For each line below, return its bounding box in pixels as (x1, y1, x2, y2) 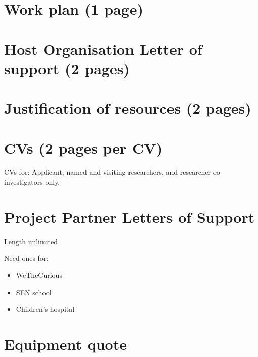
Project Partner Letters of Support (4, 206, 255, 227)
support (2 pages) (4, 58, 130, 78)
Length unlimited (4, 235, 58, 246)
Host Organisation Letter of (4, 38, 202, 59)
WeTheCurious (16, 269, 62, 280)
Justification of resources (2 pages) (4, 98, 251, 118)
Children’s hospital (16, 304, 75, 314)
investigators (4, 177, 43, 187)
